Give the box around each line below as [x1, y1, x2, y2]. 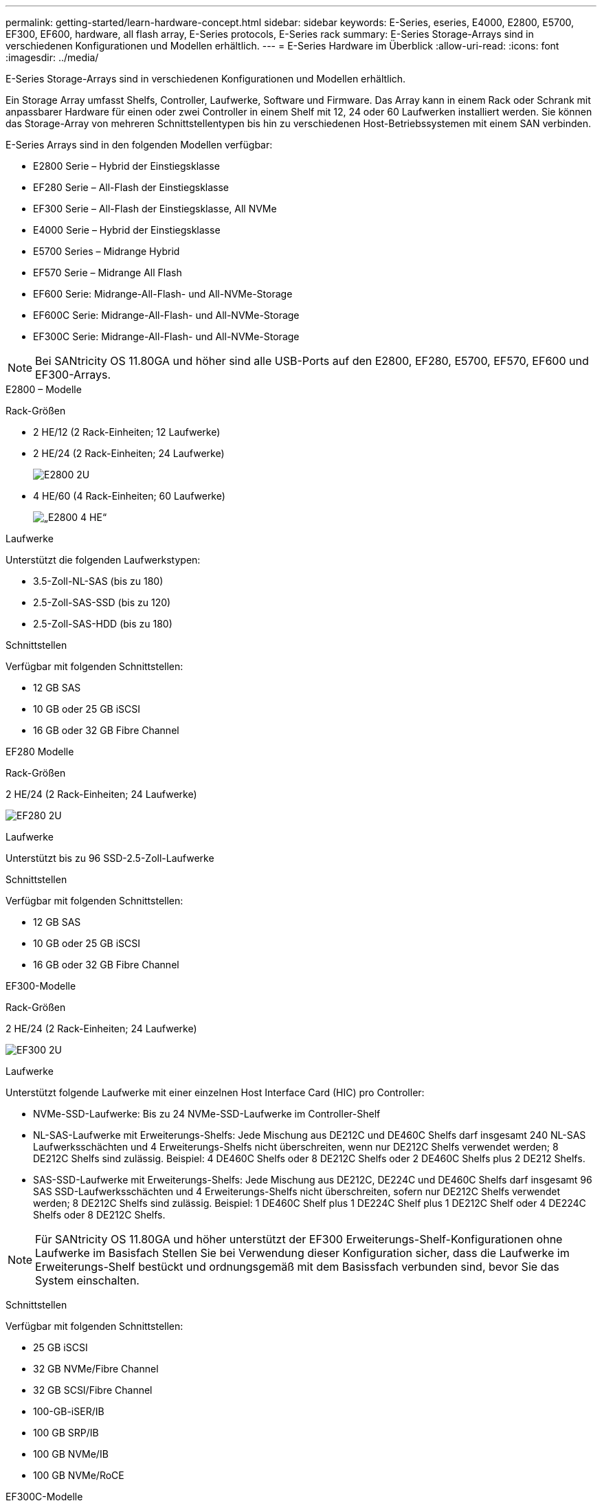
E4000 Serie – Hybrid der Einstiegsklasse [33, 224, 221, 236]
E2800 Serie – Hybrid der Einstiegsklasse [33, 160, 220, 172]
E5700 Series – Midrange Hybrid [33, 245, 180, 257]
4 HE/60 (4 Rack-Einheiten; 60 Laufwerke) [33, 490, 225, 502]
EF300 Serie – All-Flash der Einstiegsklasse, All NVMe [33, 203, 277, 214]
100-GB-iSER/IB [33, 1405, 104, 1417]
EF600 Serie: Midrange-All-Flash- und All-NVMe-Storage [33, 288, 293, 300]
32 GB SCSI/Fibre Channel [33, 1384, 153, 1396]
